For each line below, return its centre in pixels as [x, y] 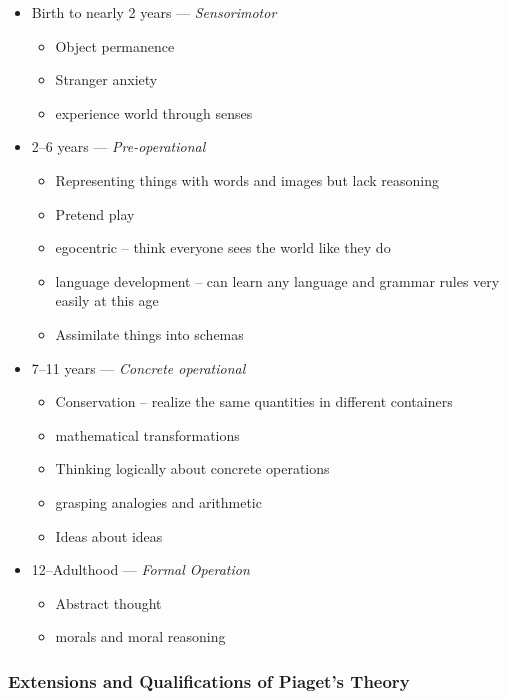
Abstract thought [108, 602]
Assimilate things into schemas [149, 333]
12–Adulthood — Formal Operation [140, 569]
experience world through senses [154, 112]
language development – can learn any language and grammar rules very [277, 280]
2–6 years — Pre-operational [118, 146]
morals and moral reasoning [140, 636]
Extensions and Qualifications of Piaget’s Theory [209, 680]
